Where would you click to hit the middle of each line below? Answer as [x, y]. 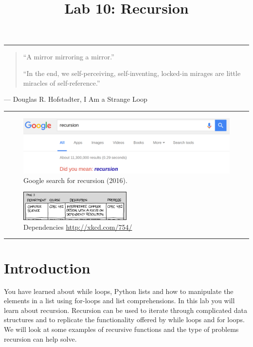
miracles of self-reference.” [62, 82]
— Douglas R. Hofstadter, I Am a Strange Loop [76, 99]
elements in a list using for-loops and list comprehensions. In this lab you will [119, 301]
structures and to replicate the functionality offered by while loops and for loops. [124, 320]
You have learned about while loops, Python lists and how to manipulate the [119, 291]
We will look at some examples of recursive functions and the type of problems [121, 329]
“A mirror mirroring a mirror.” [69, 57]
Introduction [47, 267]
